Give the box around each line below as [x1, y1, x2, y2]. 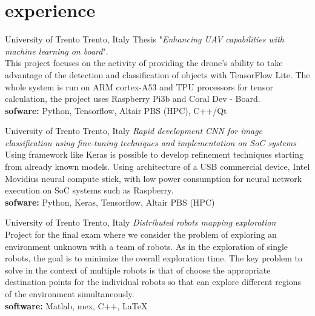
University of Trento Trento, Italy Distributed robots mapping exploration [5, 216, 276, 229]
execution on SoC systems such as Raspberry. [5, 184, 174, 197]
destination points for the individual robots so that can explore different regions [5, 275, 302, 288]
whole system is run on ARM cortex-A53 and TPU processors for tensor [5, 80, 273, 93]
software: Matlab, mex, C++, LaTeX [5, 299, 148, 312]
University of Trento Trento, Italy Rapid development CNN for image [5, 124, 263, 137]
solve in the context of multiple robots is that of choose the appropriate [5, 263, 271, 276]
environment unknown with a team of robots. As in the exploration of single [5, 240, 288, 252]
